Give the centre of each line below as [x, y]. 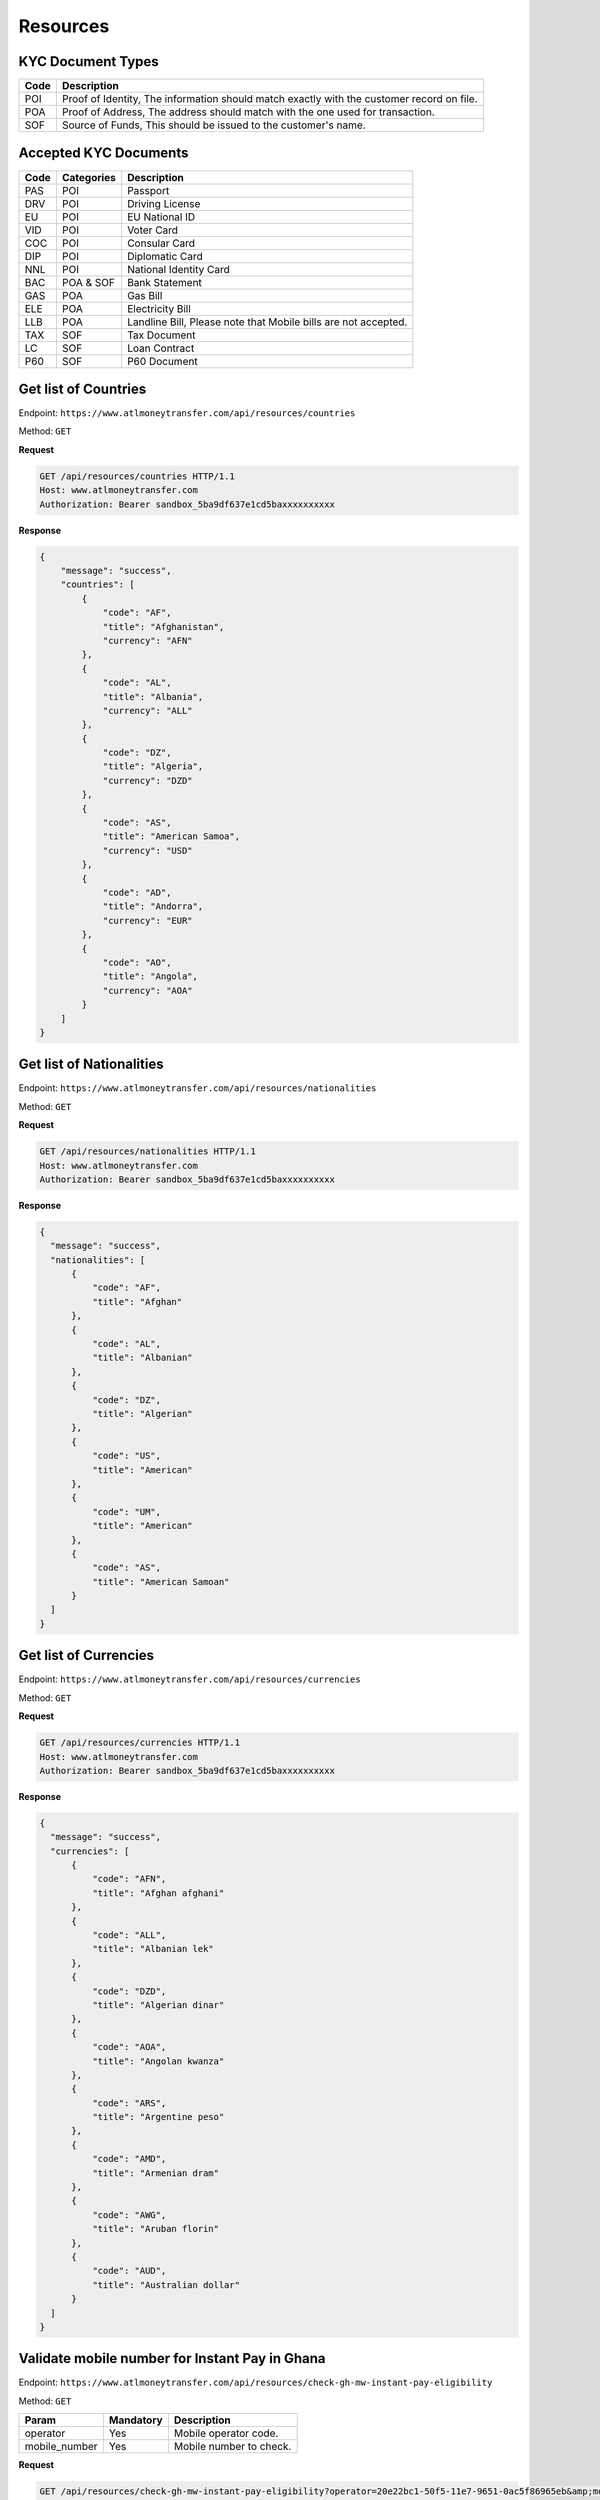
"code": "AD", [137, 892]
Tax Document [161, 335]
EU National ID [161, 217]
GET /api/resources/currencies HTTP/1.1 [139, 1743]
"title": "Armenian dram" [155, 2173]
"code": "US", [126, 1456]
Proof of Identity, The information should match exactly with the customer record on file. [270, 99]
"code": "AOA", [129, 2047]
